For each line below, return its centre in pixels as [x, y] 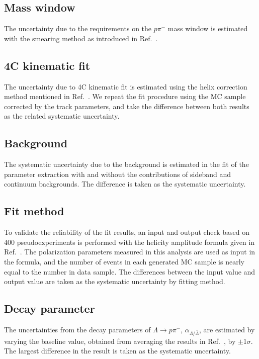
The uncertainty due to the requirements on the [78, 28]
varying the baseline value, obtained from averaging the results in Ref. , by [120, 341]
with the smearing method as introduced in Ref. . [81, 38]
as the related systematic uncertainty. [62, 116]
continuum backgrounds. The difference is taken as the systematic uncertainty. [125, 184]
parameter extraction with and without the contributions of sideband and [118, 174]
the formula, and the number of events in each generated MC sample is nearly [124, 261]
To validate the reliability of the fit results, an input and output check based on [127, 232]
